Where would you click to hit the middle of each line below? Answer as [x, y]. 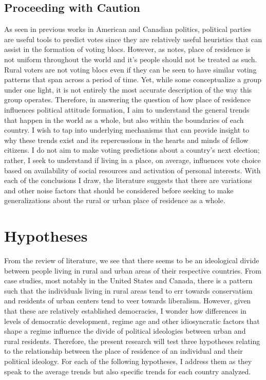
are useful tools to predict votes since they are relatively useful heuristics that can [133, 39]
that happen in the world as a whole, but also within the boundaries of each [124, 120]
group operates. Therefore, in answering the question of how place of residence [128, 99]
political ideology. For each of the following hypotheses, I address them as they [128, 361]
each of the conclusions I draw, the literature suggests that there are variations [128, 180]
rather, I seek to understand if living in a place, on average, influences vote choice [132, 160]
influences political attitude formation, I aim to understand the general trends [127, 109]
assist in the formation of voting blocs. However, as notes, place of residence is [127, 49]
